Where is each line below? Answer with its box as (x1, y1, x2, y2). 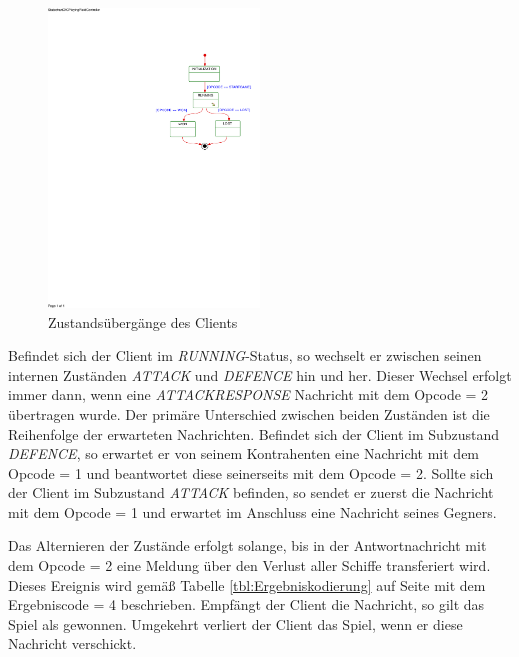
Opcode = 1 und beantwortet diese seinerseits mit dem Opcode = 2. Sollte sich (8, 462, 494, 483)
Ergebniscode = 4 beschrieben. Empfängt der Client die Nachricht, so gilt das (8, 594, 485, 615)
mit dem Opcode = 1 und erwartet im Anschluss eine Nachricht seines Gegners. (8, 501, 497, 522)
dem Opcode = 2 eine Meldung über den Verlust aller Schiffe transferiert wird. (8, 555, 491, 576)
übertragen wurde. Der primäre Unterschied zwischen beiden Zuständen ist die (8, 403, 490, 424)
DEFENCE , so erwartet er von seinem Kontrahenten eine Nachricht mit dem (8, 443, 480, 464)
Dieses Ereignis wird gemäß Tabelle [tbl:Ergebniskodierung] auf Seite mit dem (8, 574, 486, 595)
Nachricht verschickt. (8, 633, 137, 654)
